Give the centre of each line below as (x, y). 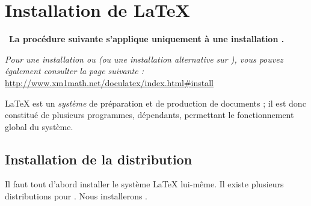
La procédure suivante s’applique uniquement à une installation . (147, 39)
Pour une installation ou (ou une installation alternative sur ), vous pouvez (144, 59)
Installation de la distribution (99, 159)
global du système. (39, 126)
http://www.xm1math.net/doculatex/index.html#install (109, 82)
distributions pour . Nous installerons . (76, 196)
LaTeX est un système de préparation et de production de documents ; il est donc (155, 103)
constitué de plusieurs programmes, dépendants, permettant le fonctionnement (149, 115)
